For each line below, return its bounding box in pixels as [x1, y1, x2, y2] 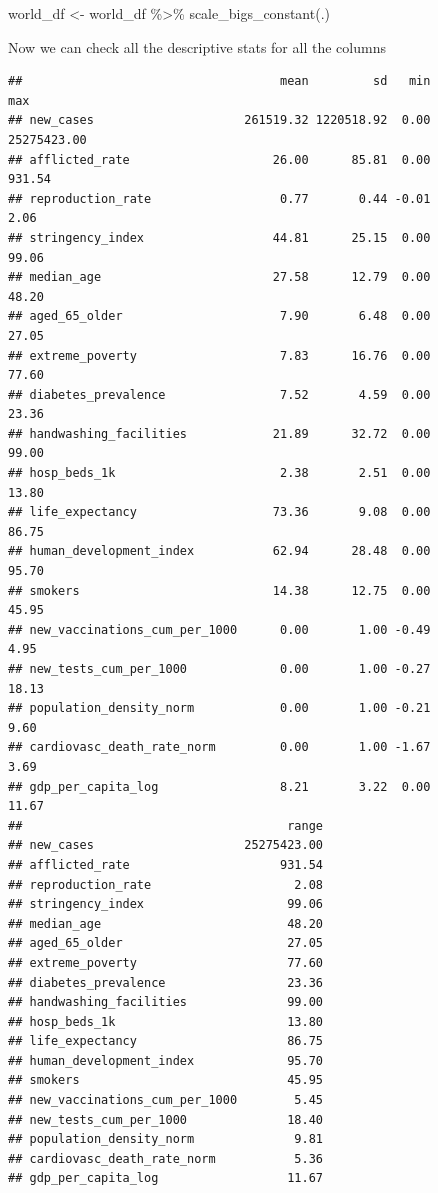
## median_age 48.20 [8, 916, 323, 931]
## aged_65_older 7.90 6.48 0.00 [8, 309, 431, 324]
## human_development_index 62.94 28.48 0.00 [8, 544, 431, 559]
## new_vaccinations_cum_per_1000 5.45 [8, 1093, 323, 1108]
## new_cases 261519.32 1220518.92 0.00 [8, 113, 431, 128]
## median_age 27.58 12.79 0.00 [8, 270, 431, 285]
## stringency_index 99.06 [8, 897, 323, 912]
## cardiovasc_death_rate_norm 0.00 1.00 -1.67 [8, 740, 431, 755]
